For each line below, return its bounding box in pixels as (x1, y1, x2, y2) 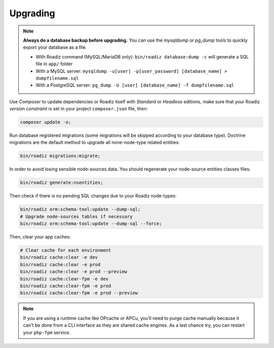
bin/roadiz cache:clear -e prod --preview (20, 269, 127, 275)
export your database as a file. (23, 44, 87, 50)
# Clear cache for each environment (20, 247, 112, 253)
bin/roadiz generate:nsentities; (20, 180, 104, 186)
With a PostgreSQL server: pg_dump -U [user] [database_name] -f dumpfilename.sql (36, 82, 234, 89)
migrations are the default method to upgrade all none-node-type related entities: (9, 139, 180, 146)
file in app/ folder (36, 61, 73, 67)
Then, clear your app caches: (9, 234, 71, 240)
